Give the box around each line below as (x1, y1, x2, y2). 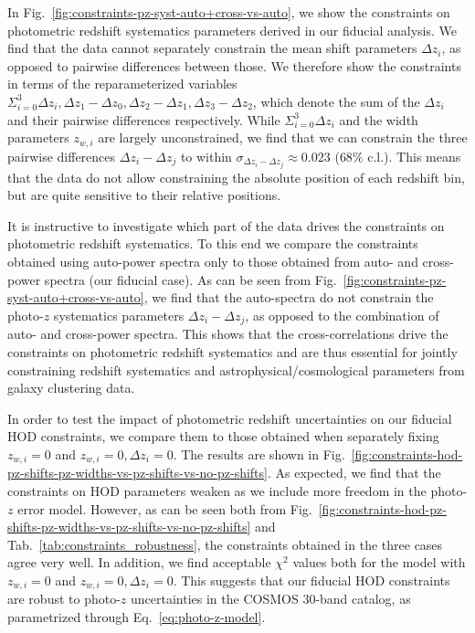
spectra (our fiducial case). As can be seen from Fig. (44, 269, 337, 289)
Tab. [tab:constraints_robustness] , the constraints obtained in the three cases (7, 534, 443, 554)
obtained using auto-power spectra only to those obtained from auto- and (7, 252, 418, 271)
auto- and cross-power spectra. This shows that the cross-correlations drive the (7, 324, 449, 343)
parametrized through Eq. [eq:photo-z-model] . (7, 607, 266, 626)
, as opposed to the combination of (245, 305, 439, 324)
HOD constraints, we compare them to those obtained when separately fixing (7, 427, 439, 446)
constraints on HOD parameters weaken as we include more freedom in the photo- (7, 480, 468, 500)
